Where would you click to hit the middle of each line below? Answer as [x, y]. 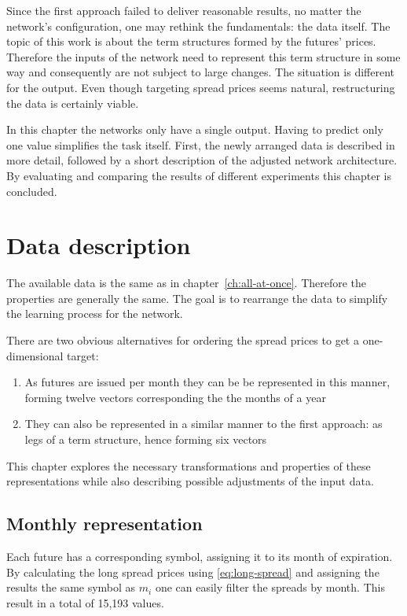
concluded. [32, 191]
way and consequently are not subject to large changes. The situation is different [200, 72]
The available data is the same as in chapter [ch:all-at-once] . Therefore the [187, 283]
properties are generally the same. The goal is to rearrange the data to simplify [197, 298]
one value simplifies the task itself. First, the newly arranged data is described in [201, 144]
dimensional [35, 355]
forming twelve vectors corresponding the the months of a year [175, 397]
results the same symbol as [71, 587]
